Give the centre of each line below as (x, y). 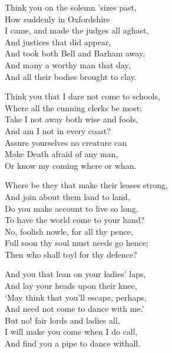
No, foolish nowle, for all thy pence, (69, 231)
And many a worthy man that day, (68, 64)
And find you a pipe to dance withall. (73, 343)
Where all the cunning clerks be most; (74, 107)
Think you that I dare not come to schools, (82, 96)
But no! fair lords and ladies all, (62, 320)
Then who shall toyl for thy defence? (71, 254)
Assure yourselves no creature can (66, 142)
